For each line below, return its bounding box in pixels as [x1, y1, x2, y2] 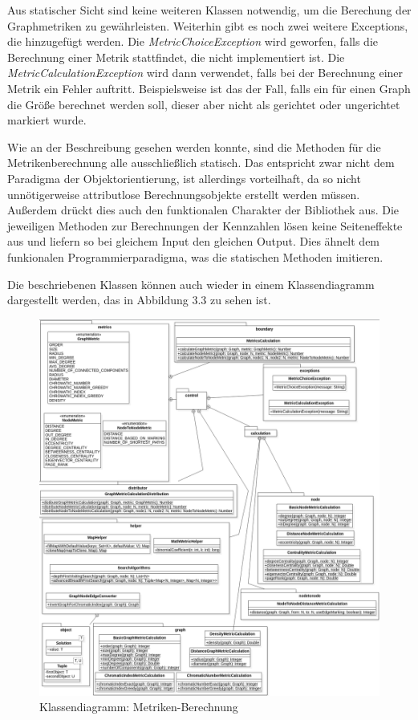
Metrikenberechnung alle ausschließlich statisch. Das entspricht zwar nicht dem [7, 154, 395, 171]
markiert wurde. [7, 112, 87, 128]
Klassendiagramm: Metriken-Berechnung [39, 698, 238, 715]
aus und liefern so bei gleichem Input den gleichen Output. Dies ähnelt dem [7, 233, 380, 250]
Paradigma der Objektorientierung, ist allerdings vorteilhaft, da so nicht [7, 169, 361, 186]
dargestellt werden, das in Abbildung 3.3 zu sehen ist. [7, 291, 271, 308]
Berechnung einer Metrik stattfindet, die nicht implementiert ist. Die [7, 48, 345, 65]
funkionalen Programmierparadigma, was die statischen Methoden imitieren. [7, 248, 384, 265]
